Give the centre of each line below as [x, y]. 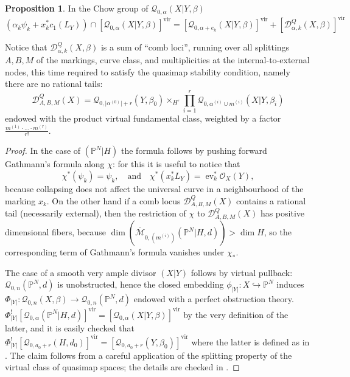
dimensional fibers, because [55, 232]
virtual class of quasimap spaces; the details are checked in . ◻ [122, 367]
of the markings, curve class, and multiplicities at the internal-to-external [173, 60]
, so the [278, 232]
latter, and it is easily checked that [70, 327]
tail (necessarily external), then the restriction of [96, 213]
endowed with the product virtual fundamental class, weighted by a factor [143, 118]
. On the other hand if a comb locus [114, 200]
